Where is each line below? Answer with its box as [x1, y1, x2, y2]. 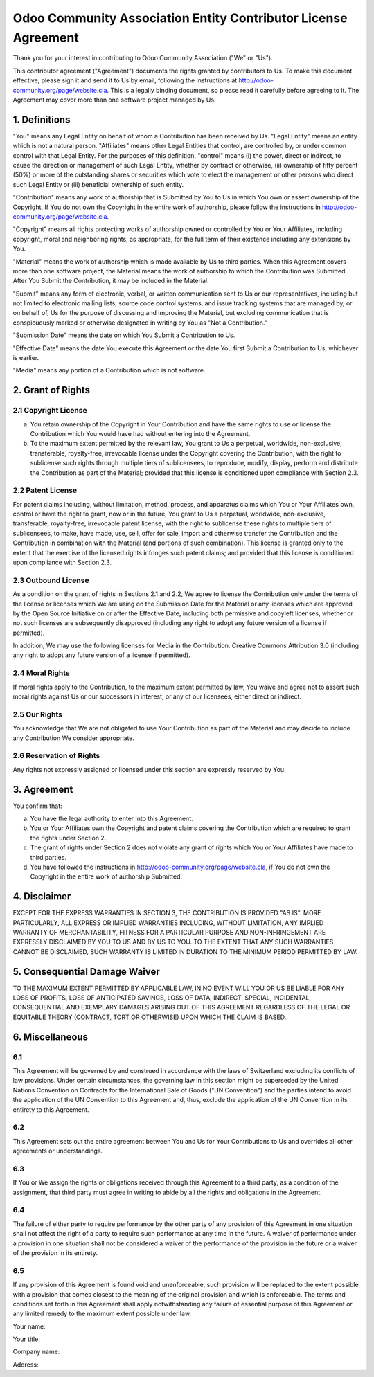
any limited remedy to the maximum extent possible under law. [12, 1309, 192, 1318]
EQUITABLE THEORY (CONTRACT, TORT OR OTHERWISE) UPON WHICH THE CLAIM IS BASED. [12, 1013, 287, 1021]
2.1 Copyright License [12, 406, 87, 415]
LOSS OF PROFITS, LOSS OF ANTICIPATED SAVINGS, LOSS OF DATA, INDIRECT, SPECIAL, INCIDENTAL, [12, 993, 312, 1002]
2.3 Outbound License [12, 575, 89, 585]
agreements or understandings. [12, 1146, 103, 1155]
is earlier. [12, 354, 39, 362]
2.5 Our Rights [12, 710, 62, 719]
